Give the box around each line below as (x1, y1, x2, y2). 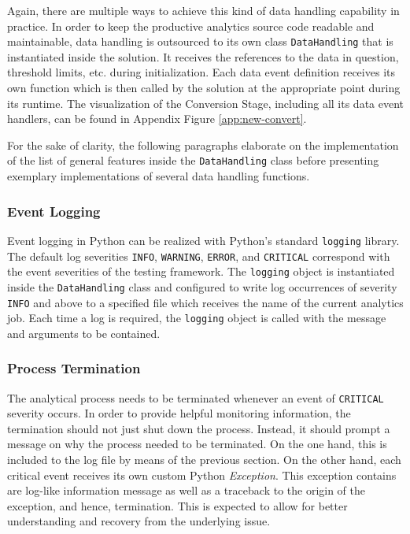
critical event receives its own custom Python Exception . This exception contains (7, 466, 397, 483)
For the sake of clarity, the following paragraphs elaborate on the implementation (7, 136, 399, 153)
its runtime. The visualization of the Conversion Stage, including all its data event (7, 95, 404, 111)
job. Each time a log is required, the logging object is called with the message (7, 310, 386, 326)
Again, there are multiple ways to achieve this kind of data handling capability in (7, 2, 400, 18)
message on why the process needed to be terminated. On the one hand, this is (7, 436, 387, 452)
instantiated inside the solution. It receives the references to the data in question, (7, 48, 399, 65)
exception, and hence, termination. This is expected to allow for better (7, 497, 348, 514)
